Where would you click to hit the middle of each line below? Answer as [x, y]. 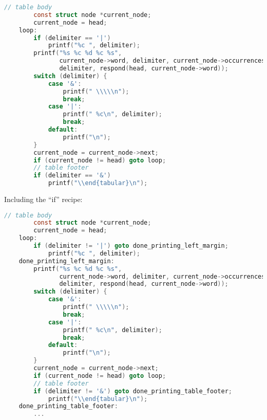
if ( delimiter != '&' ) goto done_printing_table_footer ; [133, 391]
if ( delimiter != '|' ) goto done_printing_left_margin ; [131, 246]
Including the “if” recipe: [43, 199]
